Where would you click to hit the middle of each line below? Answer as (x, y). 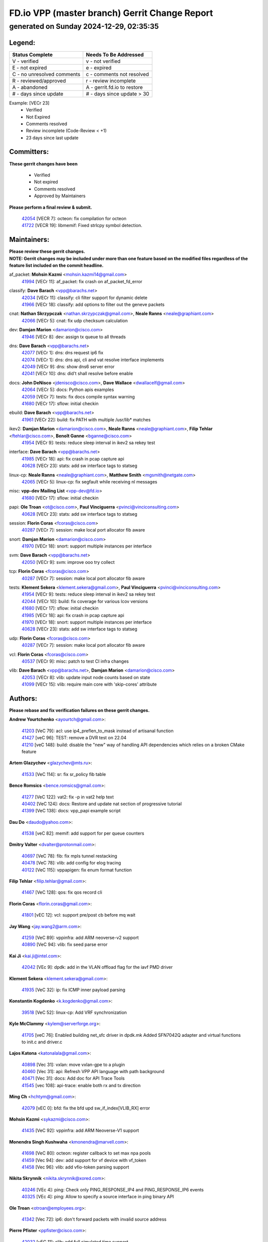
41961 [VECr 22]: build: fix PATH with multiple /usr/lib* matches (86, 419)
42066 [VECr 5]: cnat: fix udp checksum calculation (75, 320)
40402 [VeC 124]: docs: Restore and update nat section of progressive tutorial (102, 804)
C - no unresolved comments (46, 74)
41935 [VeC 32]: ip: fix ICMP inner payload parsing (73, 990)
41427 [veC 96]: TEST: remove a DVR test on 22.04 (74, 738)
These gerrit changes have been (43, 163)
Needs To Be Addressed (115, 55)
